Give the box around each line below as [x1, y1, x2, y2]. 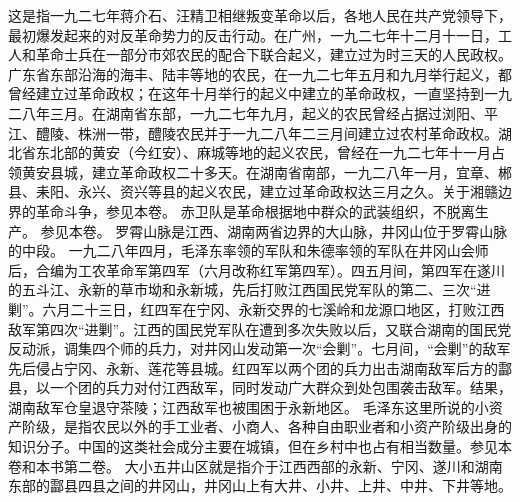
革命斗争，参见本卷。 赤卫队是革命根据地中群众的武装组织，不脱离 [35, 200, 475, 221]
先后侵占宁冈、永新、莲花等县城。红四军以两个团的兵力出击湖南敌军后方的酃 [8, 357, 512, 378]
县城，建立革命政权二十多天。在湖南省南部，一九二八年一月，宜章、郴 [49, 161, 512, 182]
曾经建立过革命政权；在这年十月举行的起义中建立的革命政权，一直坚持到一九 [8, 83, 512, 104]
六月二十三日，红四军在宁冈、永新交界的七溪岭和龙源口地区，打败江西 [42, 298, 505, 319]
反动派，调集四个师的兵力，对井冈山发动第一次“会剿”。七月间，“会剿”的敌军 [8, 338, 511, 359]
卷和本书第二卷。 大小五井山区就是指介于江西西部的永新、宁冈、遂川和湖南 [8, 455, 503, 476]
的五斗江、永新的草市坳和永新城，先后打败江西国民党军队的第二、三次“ [8, 279, 477, 300]
